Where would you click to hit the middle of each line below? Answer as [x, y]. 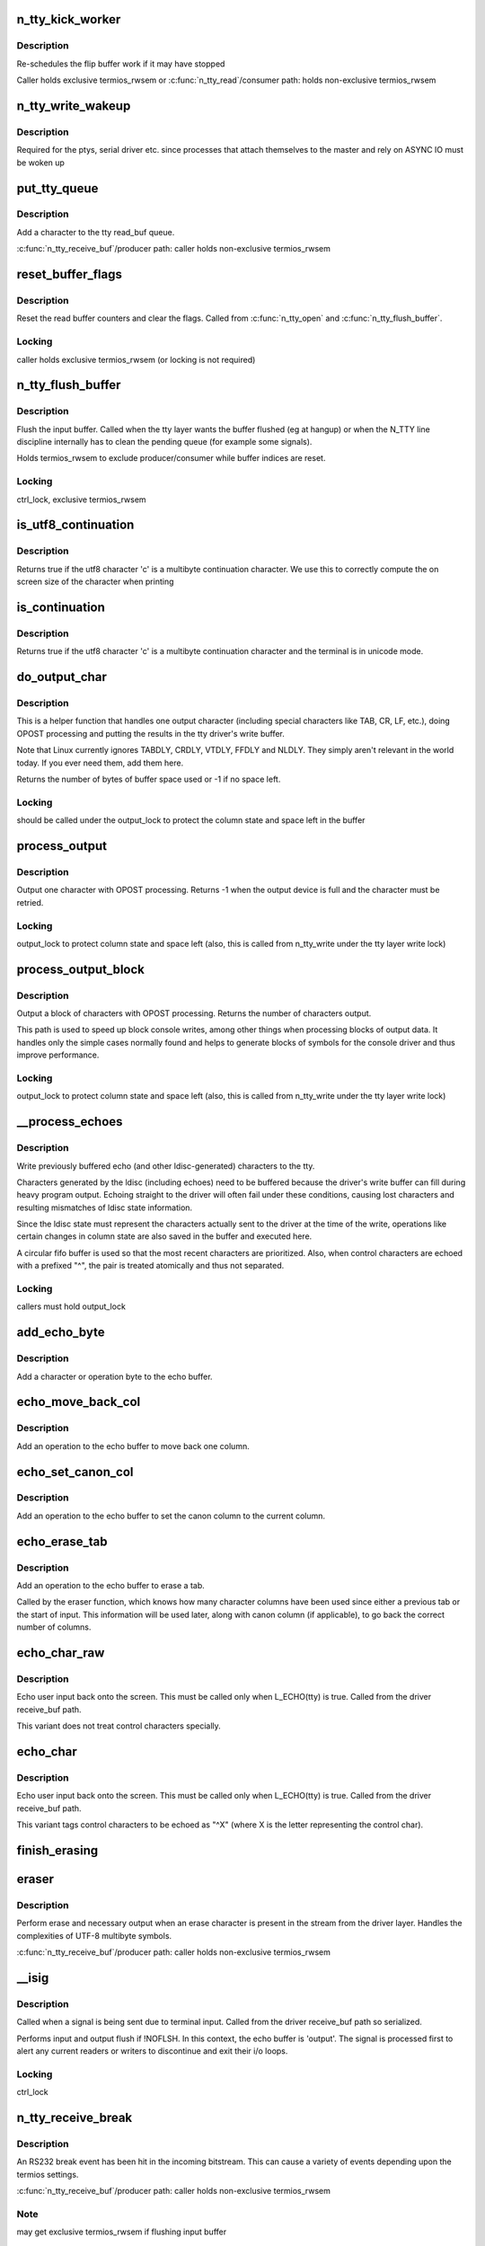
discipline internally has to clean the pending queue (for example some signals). [164, 442]
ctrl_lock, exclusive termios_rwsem [82, 500]
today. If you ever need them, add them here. [100, 763]
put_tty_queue [57, 188]
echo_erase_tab [62, 1541]
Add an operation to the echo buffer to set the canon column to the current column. [171, 1516]
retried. [30, 902]
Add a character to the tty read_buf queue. [96, 232]
